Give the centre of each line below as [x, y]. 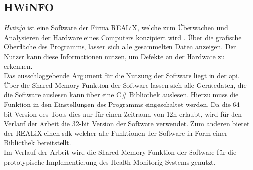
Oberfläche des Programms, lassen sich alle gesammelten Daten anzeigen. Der [120, 47]
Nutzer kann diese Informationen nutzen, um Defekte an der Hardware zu [115, 56]
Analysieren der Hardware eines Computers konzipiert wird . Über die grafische [123, 37]
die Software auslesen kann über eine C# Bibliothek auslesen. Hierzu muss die [121, 95]
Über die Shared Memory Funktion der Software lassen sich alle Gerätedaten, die [125, 85]
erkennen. [18, 66]
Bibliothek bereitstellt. [38, 142]
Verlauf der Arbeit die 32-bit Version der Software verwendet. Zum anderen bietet [127, 123]
